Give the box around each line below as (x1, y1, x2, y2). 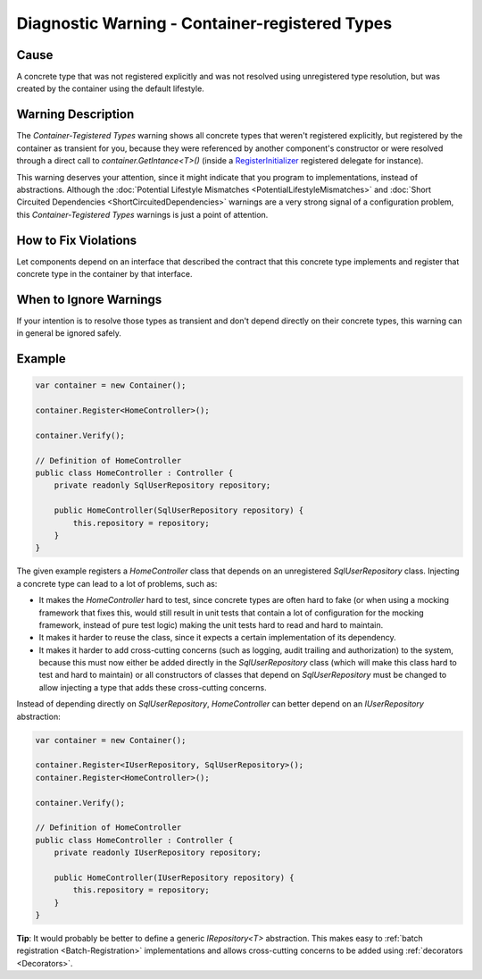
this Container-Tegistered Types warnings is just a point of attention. (16, 209, 269, 220)
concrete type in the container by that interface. (16, 269, 193, 279)
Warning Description (16, 107, 135, 122)
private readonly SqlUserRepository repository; (54, 481, 271, 490)
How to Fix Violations (16, 232, 137, 247)
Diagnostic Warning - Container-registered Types (16, 13, 393, 33)
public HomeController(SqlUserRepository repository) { (54, 506, 304, 515)
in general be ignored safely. (16, 328, 122, 339)
